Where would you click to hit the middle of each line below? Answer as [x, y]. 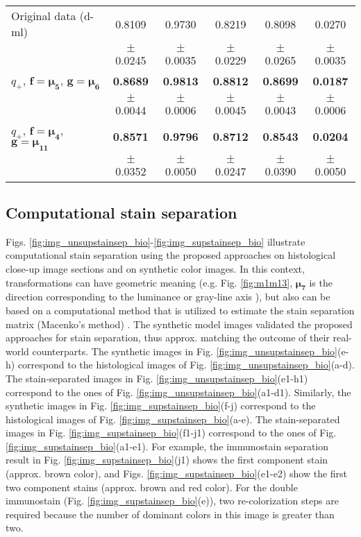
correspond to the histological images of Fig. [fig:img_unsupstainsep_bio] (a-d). [186, 365]
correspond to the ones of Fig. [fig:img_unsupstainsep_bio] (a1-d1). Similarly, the [178, 392]
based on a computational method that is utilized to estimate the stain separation [180, 310]
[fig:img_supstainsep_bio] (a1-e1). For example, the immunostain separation [167, 446]
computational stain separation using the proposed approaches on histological [171, 255]
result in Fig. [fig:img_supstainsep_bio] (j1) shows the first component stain [167, 460]
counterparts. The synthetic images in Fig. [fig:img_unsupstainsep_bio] [185, 351]
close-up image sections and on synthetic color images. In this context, [155, 268]
